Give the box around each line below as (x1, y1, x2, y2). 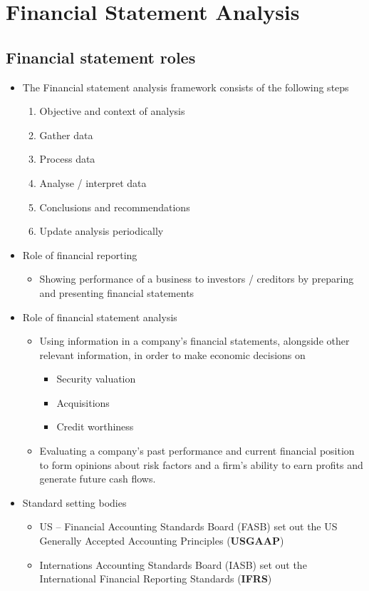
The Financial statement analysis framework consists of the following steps (22, 79, 349, 94)
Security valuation (56, 371, 136, 386)
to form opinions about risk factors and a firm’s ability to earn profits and (39, 457, 363, 472)
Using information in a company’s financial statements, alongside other (39, 333, 350, 348)
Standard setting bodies (22, 495, 127, 510)
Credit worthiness (56, 419, 134, 434)
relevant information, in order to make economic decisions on (39, 347, 306, 362)
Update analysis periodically (39, 223, 164, 238)
